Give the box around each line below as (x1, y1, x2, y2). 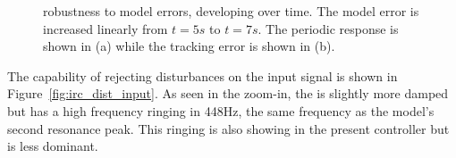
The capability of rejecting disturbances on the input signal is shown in (7, 66, 398, 85)
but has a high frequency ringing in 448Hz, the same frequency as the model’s (7, 101, 435, 120)
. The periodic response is (258, 19, 399, 37)
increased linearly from (43, 19, 168, 37)
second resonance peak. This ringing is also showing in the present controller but (7, 119, 450, 137)
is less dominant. (7, 137, 98, 155)
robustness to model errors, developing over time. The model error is (43, 2, 419, 20)
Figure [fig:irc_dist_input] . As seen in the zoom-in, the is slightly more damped (7, 84, 449, 103)
